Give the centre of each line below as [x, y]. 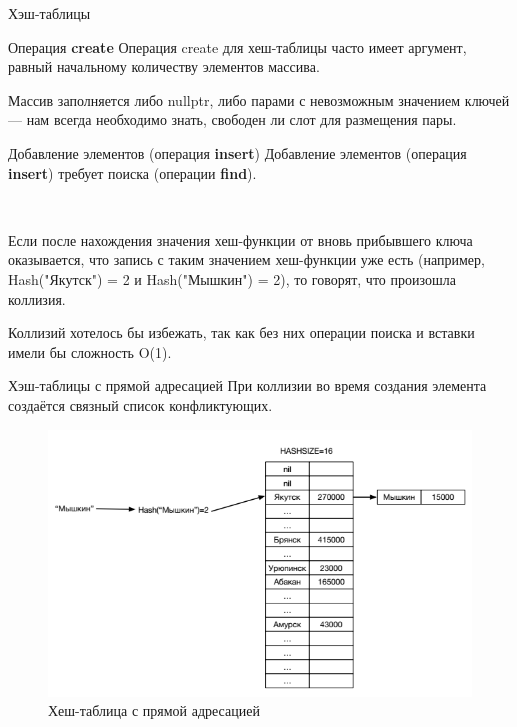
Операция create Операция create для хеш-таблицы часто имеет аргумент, [237, 46]
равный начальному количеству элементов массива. [164, 66]
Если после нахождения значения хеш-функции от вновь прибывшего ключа [240, 239]
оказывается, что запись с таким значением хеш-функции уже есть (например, [246, 259]
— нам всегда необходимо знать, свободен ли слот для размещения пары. [232, 119]
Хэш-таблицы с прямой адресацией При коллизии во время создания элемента [247, 385]
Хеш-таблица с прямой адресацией [154, 710]
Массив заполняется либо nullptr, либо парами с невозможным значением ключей [259, 99]
